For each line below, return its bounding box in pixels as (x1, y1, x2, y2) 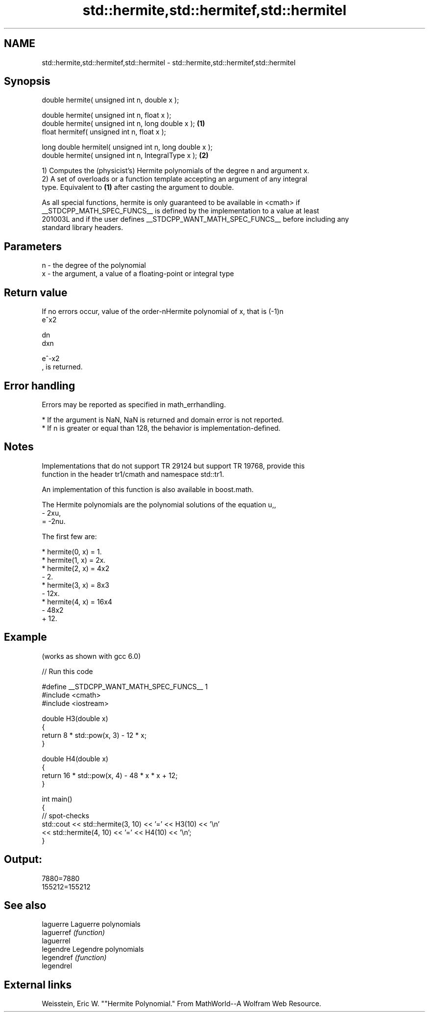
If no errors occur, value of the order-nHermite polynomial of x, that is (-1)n (42, 307, 284, 316)
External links (4, 978, 72, 991)
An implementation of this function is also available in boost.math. (42, 485, 254, 494)
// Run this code (42, 667, 93, 676)
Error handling (4, 379, 75, 392)
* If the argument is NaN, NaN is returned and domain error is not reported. (42, 415, 284, 424)
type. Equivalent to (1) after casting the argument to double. (42, 183, 234, 192)
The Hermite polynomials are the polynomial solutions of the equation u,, (42, 500, 276, 509)
